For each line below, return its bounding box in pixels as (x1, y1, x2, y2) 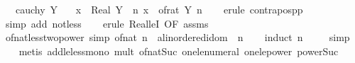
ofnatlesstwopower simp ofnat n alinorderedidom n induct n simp (5, 30, 350, 45)
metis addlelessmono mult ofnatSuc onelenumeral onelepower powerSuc (18, 43, 339, 58)
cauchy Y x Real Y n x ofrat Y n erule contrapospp (15, 2, 303, 16)
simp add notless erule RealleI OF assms (5, 16, 209, 30)
